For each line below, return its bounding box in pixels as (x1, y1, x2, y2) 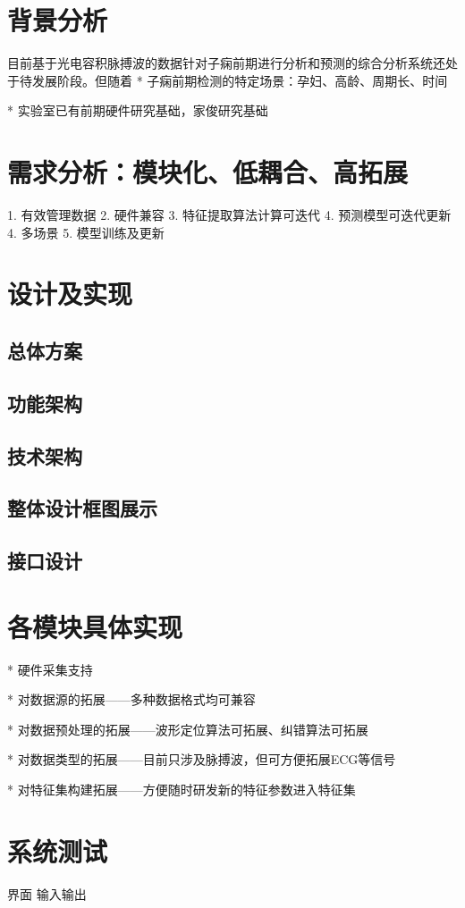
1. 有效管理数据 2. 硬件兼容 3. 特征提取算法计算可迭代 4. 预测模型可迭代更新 (7, 206, 452, 224)
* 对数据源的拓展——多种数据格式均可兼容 (7, 690, 256, 709)
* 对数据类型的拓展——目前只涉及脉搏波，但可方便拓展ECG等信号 (7, 750, 396, 769)
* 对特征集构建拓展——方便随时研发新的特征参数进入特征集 (7, 780, 356, 798)
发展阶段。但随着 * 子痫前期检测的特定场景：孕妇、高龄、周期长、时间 (31, 71, 448, 89)
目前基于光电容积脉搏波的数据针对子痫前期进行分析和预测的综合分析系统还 (7, 54, 445, 72)
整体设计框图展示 (7, 494, 157, 522)
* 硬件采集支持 (7, 660, 93, 678)
